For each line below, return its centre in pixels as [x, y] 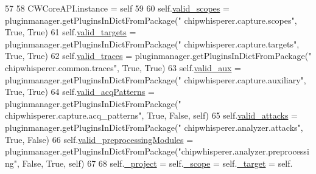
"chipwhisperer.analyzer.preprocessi [244, 151]
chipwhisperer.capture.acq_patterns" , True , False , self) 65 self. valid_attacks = [152, 115]
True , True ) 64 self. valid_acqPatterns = [80, 92]
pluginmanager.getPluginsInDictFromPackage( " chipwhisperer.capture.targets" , [152, 43]
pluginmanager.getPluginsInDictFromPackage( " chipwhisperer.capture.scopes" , [151, 20]
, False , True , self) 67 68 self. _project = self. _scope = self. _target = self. [155, 163]
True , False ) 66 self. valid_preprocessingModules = [99, 139]
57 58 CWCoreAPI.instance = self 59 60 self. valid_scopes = [117, 8]
